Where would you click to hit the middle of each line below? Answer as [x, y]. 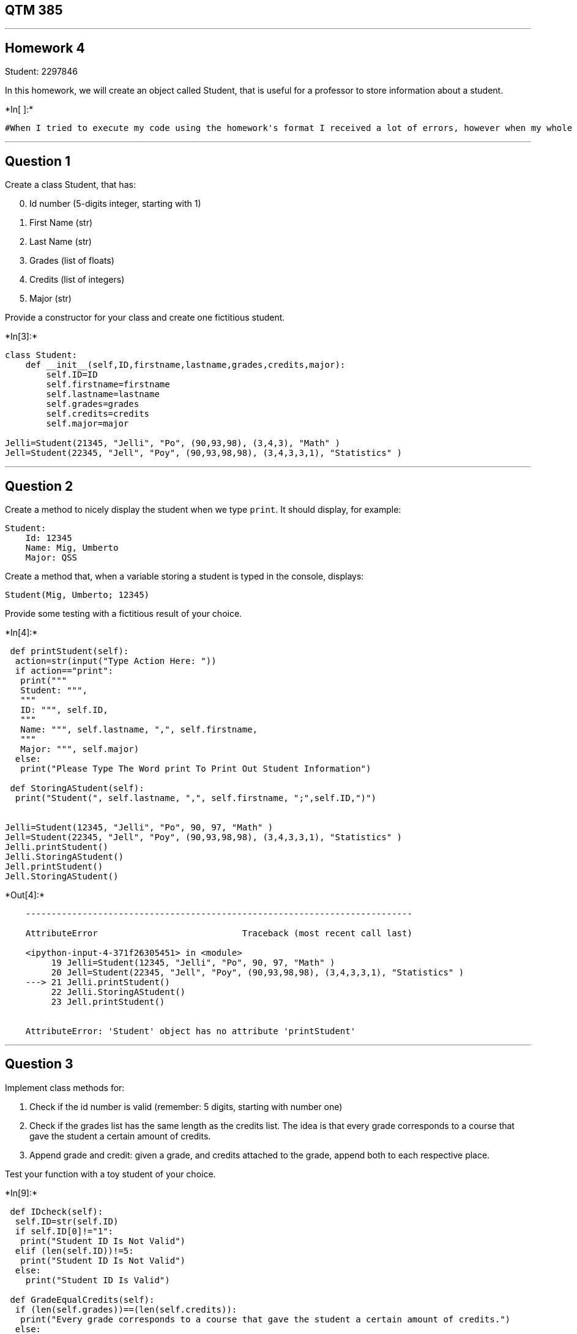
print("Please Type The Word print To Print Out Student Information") [196, 768]
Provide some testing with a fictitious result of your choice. [124, 613]
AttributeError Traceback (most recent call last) [219, 933]
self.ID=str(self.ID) [67, 1221]
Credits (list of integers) [77, 280]
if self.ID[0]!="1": [64, 1231]
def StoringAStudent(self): [77, 788]
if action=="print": [64, 670]
